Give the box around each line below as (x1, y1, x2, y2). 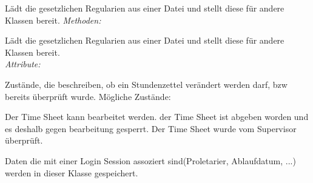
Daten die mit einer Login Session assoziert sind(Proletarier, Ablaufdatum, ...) (5, 154, 296, 167)
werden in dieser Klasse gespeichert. (5, 166, 138, 179)
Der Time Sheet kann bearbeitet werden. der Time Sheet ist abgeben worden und (5, 110, 309, 123)
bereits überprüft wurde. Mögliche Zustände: (5, 90, 171, 102)
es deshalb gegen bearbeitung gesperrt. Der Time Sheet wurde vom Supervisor (5, 122, 297, 135)
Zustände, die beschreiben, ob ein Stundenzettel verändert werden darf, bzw (5, 78, 288, 90)
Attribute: (5, 58, 41, 70)
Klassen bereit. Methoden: (5, 13, 101, 26)
